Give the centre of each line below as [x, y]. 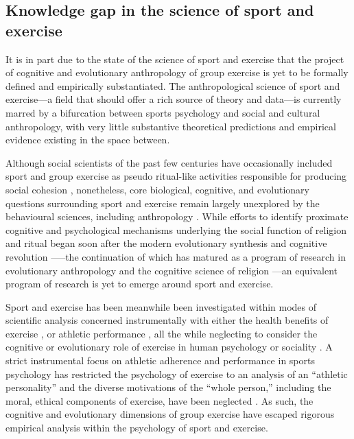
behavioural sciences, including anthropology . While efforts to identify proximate [177, 216]
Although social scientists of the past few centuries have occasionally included [169, 162]
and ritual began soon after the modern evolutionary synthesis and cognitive [166, 243]
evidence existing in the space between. [88, 140]
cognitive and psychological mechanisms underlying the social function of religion [176, 229]
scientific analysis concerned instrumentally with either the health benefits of [167, 320]
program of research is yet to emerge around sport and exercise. [140, 284]
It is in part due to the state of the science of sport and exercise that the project [175, 59]
